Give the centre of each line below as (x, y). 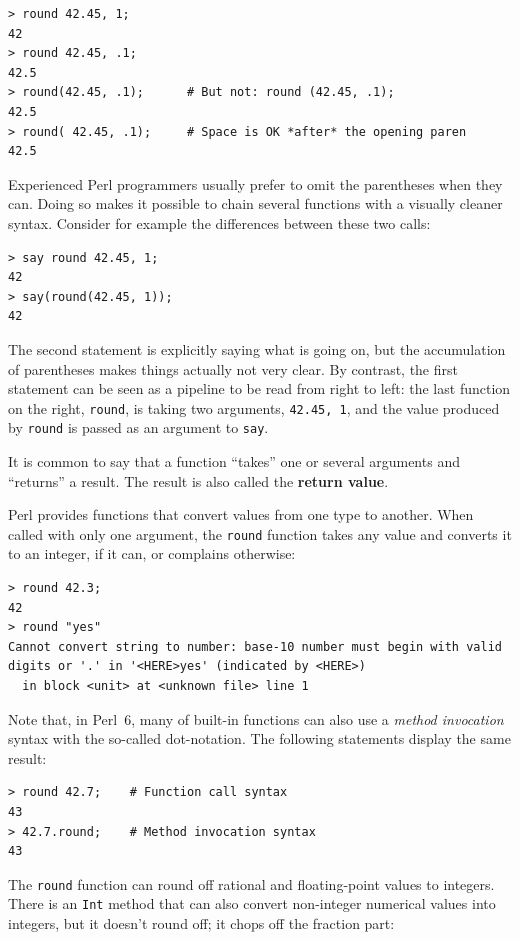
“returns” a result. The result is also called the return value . (198, 480)
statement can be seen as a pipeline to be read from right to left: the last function (259, 388)
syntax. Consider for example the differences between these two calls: (219, 222)
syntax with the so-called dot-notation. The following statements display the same (259, 738)
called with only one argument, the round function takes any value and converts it (260, 533)
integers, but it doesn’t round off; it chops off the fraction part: (201, 923)
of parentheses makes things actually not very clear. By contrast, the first (233, 368)
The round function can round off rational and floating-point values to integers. (251, 883)
